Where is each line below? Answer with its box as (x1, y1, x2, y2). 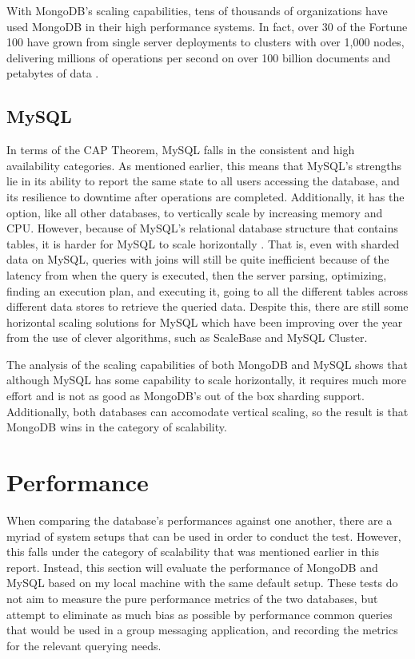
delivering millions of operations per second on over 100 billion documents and (6, 49, 391, 66)
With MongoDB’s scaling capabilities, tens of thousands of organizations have (6, 2, 388, 18)
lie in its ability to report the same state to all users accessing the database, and (6, 173, 400, 189)
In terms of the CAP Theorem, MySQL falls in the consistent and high (6, 141, 355, 158)
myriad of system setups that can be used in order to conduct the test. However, (6, 527, 401, 544)
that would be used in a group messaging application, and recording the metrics (6, 621, 398, 638)
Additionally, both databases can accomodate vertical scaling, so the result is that (6, 403, 409, 419)
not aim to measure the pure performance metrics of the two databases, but (6, 590, 378, 606)
